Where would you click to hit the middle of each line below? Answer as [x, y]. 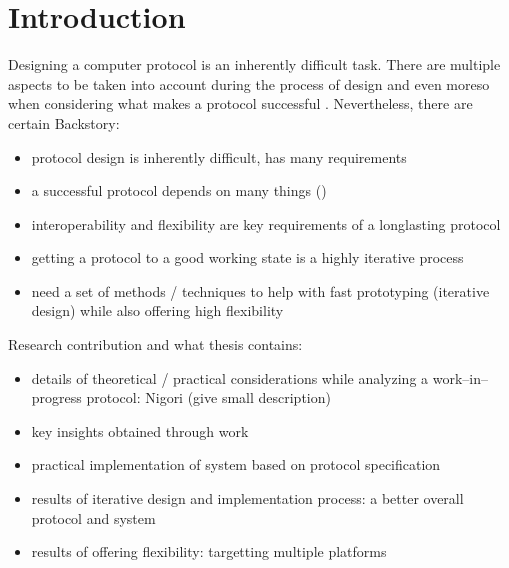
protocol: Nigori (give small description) [208, 397]
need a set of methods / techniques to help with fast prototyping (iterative [260, 290]
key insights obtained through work [140, 430]
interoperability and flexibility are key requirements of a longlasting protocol [266, 223]
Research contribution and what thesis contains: [155, 344]
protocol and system [93, 517]
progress [56, 397]
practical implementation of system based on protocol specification [236, 464]
